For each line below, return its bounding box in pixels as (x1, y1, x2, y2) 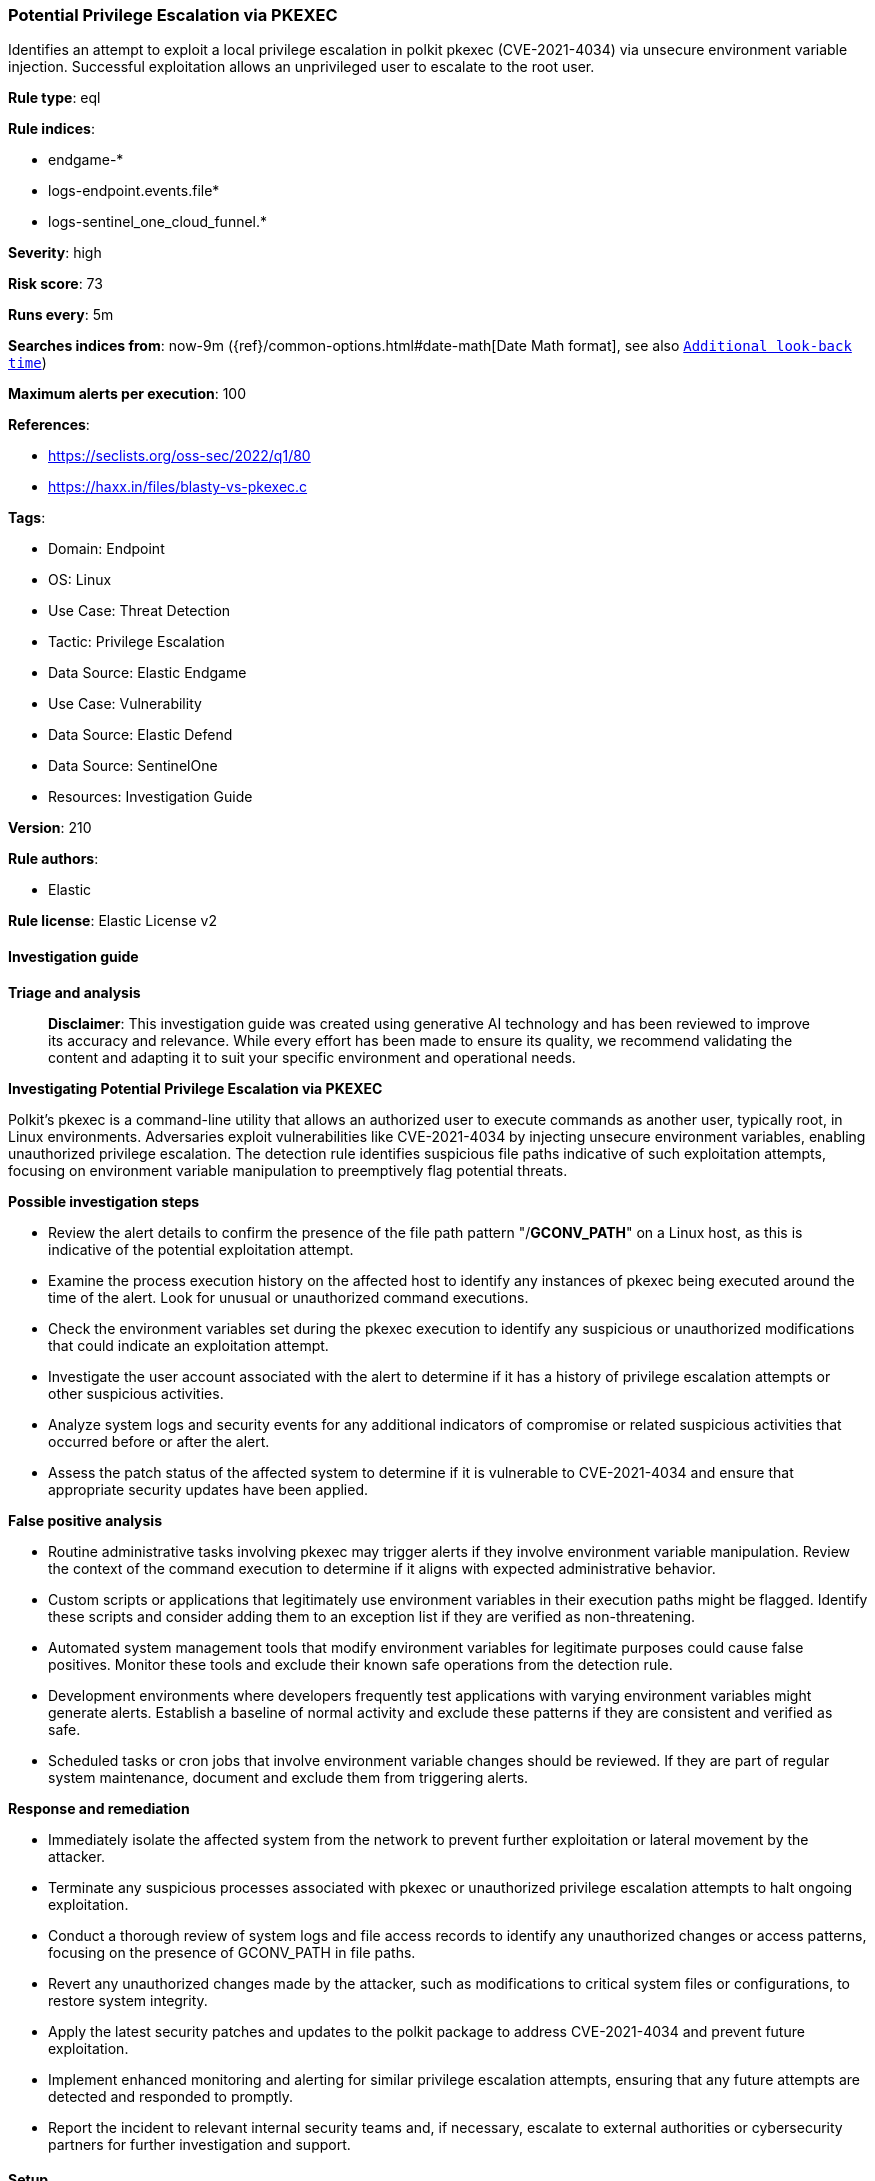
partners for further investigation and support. (48, 2135, 351, 2153)
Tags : (8, 509, 46, 527)
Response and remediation (8, 1799, 190, 1817)
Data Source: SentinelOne (48, 757, 218, 775)
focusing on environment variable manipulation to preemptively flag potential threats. (8, 1161, 568, 1179)
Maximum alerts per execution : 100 (8, 385, 247, 403)
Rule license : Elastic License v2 (8, 912, 217, 930)
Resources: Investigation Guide (48, 788, 253, 806)
